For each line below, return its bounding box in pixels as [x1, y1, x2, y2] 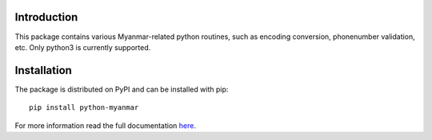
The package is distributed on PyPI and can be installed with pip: [14, 84, 229, 94]
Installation [14, 64, 72, 77]
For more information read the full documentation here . [14, 120, 196, 130]
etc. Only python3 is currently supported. [14, 42, 151, 52]
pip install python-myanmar [29, 103, 139, 112]
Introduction [14, 10, 78, 24]
